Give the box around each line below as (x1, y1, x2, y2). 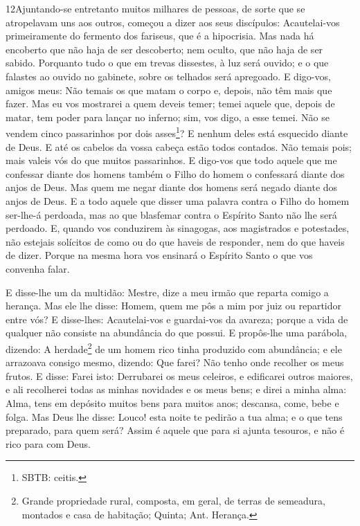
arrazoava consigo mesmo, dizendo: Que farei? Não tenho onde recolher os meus (6, 355, 344, 370)
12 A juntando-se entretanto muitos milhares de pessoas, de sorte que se (6, 1, 305, 15)
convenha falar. (6, 261, 70, 275)
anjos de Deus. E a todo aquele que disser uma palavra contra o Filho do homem (6, 193, 350, 208)
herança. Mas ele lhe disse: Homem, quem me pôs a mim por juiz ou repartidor (6, 298, 342, 313)
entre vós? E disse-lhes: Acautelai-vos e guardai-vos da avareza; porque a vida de (6, 311, 348, 326)
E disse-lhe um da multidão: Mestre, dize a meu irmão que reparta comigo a (6, 284, 329, 299)
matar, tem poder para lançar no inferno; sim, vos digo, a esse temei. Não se (6, 109, 330, 124)
